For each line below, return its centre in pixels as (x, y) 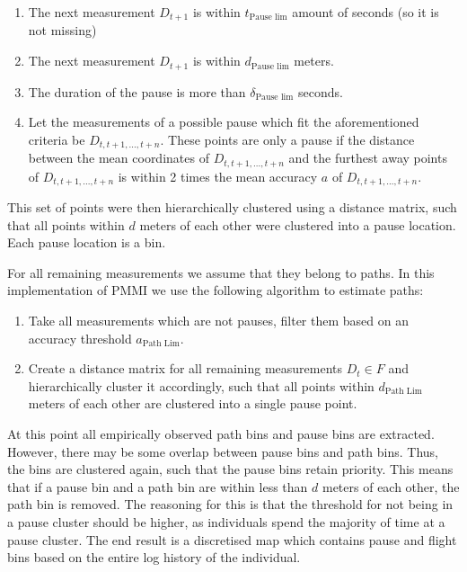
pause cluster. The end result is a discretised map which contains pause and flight (232, 539)
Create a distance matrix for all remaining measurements (185, 368)
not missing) (62, 30)
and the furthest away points (368, 158)
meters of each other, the (391, 486)
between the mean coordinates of (119, 158)
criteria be (57, 139)
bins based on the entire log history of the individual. (154, 557)
